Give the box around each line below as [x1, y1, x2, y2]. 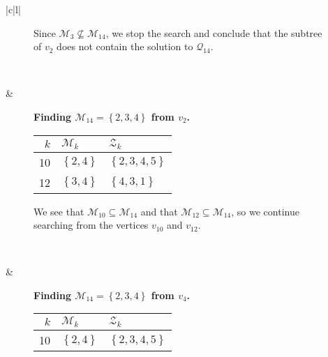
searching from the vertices [33, 218, 149, 232]
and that [140, 204, 178, 218]
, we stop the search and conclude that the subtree [105, 25, 322, 40]
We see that [33, 204, 84, 218]
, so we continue [231, 204, 299, 218]
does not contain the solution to [57, 39, 193, 54]
